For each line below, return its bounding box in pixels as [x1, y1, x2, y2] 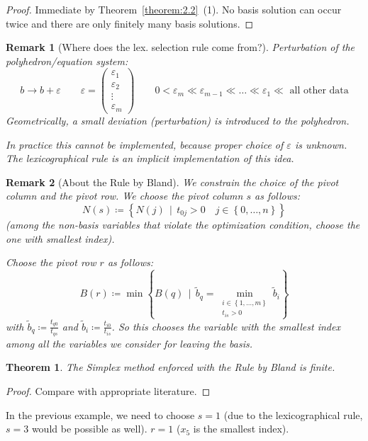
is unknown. [294, 137, 347, 151]
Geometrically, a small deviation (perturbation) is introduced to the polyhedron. [6, 113, 350, 127]
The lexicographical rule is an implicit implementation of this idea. [6, 151, 294, 166]
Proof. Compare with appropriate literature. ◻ [6, 384, 211, 399]
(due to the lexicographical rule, [223, 407, 363, 422]
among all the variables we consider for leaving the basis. [6, 336, 253, 350]
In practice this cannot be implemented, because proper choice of [6, 137, 284, 151]
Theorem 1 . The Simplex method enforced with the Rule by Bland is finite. [6, 360, 335, 374]
